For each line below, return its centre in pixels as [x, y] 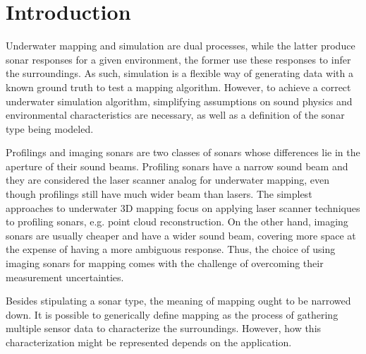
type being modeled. [50, 128]
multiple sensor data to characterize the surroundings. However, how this [164, 328]
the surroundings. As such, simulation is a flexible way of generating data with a [179, 73]
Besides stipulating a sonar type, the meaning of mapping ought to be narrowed [178, 301]
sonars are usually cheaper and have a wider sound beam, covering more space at [181, 235]
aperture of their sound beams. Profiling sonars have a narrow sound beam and [177, 166]
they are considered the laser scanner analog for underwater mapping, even [168, 180]
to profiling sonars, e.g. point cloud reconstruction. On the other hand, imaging [177, 222]
